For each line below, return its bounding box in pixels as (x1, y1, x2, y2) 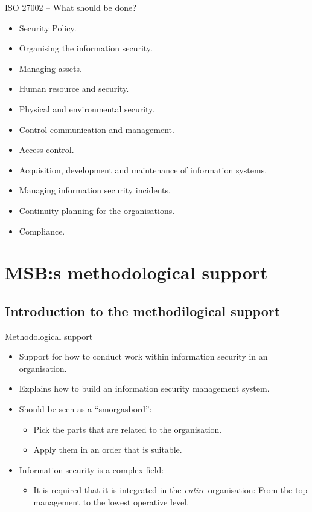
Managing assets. (19, 62, 82, 74)
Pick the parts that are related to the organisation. (33, 423, 222, 435)
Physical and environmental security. (19, 102, 155, 115)
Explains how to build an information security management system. (19, 382, 270, 395)
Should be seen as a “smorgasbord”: (19, 403, 152, 415)
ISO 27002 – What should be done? (5, 1, 136, 13)
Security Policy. (19, 21, 77, 34)
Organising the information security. (19, 42, 153, 54)
